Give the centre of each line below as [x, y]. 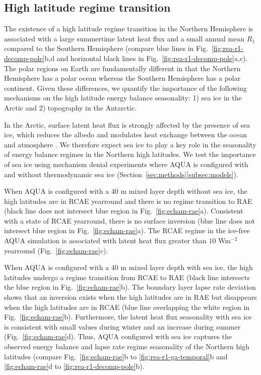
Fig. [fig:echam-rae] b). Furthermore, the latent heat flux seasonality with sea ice [128, 317]
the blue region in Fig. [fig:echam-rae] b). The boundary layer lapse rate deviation [130, 287]
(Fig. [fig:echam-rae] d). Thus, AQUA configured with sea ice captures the [118, 336]
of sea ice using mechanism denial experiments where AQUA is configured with [126, 164]
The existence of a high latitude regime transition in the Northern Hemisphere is [129, 29]
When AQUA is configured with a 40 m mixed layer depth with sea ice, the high [128, 267]
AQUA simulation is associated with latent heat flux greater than [105, 240]
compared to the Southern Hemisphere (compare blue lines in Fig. [106, 48]
